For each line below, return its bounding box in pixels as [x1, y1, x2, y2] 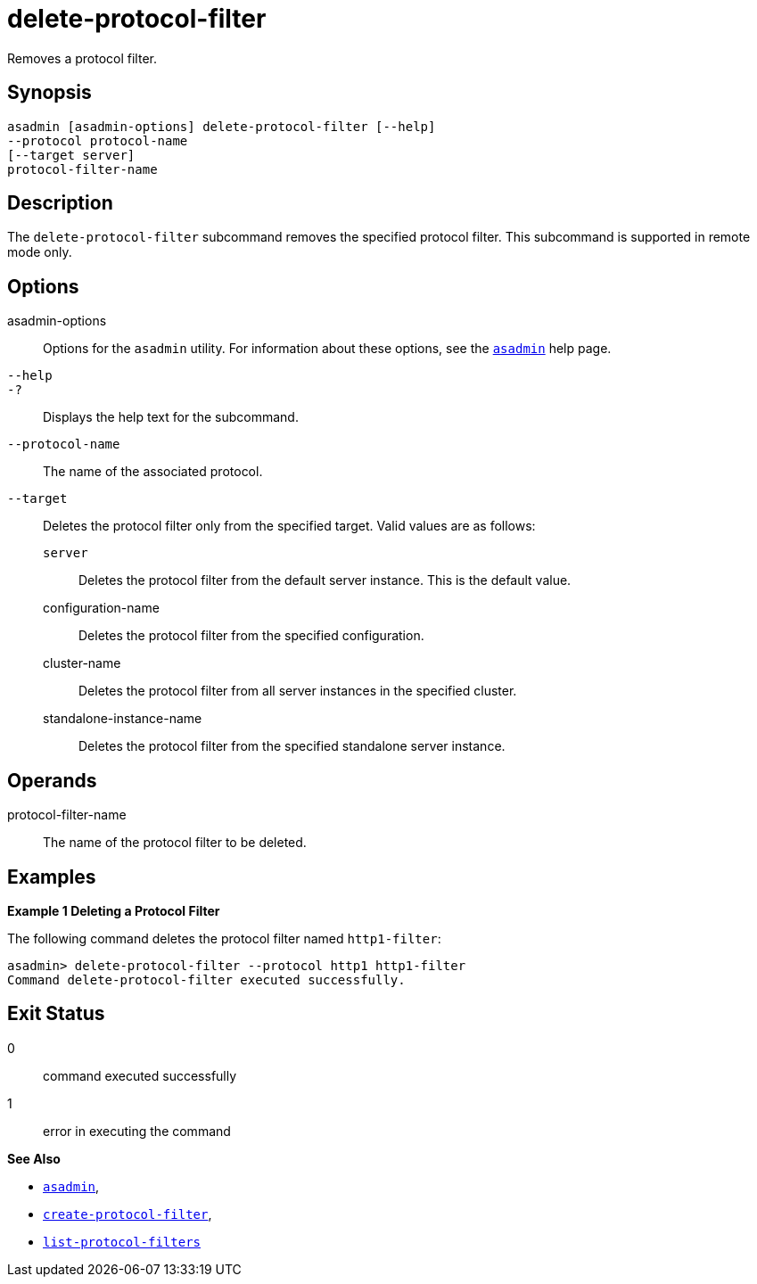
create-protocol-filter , [43, 1206, 212, 1222]
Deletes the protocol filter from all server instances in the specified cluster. [78, 683, 517, 699]
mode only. [7, 244, 72, 260]
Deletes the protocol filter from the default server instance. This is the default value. [78, 572, 572, 588]
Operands [7, 769, 97, 792]
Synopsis [7, 81, 92, 104]
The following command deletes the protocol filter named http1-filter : [7, 930, 441, 946]
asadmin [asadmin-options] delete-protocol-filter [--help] [7, 119, 436, 134]
